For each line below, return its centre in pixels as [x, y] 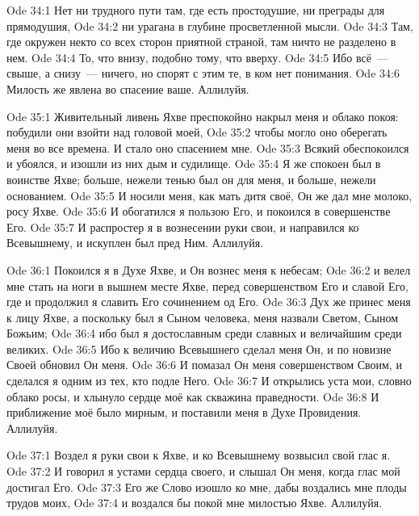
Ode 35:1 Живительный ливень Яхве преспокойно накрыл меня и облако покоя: [203, 116]
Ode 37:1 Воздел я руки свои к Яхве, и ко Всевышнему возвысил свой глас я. [199, 455]
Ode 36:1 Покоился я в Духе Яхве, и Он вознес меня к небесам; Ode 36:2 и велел [209, 269]
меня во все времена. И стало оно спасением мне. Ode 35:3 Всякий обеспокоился [208, 147]
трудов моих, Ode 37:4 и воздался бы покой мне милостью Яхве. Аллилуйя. [195, 503]
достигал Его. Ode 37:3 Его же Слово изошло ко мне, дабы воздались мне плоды [207, 487]
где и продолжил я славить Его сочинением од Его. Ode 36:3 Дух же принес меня [209, 302]
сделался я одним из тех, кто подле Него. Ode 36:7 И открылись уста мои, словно [209, 381]
